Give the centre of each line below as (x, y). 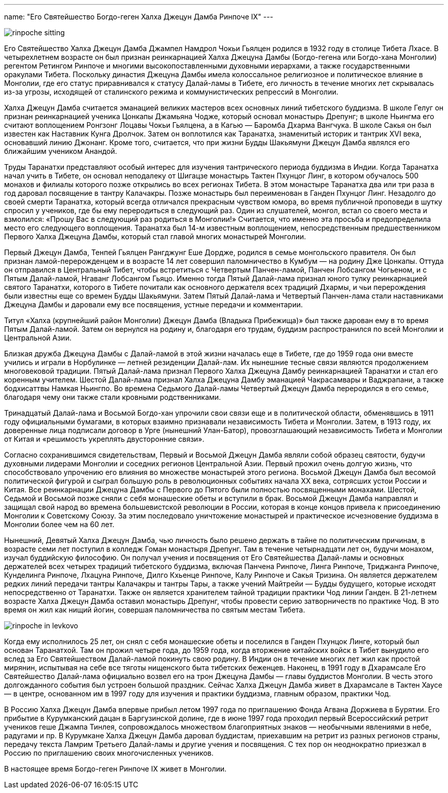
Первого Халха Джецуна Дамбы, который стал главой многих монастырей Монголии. (155, 236)
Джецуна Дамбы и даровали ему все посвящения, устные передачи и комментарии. (153, 304)
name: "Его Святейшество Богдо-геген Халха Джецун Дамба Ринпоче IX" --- (139, 17)
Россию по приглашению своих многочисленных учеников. (109, 753)
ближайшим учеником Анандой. (61, 151)
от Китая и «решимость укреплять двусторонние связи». (104, 439)
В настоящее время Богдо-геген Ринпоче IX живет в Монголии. (115, 769)
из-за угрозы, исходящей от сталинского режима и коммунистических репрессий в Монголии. (171, 92)
